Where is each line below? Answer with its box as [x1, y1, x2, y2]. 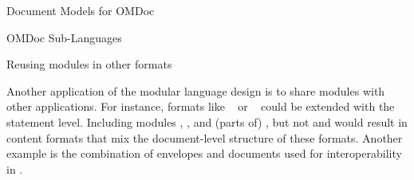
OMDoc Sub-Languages [6, 29, 122, 45]
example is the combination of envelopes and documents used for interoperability [6, 145, 402, 162]
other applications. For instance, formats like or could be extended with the [6, 98, 395, 115]
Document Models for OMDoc [6, 2, 155, 18]
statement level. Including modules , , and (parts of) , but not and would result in [6, 113, 408, 130]
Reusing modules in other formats [6, 56, 172, 72]
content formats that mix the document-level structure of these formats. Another [6, 129, 403, 146]
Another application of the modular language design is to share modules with [6, 82, 385, 99]
